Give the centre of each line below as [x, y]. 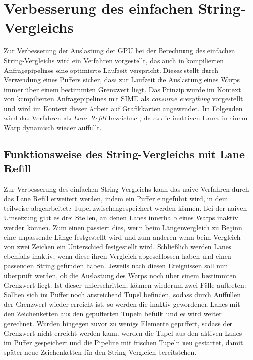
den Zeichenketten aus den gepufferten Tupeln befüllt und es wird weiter [113, 313]
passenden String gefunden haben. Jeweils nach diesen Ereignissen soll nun [116, 265]
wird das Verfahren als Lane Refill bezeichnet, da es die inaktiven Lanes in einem [126, 118]
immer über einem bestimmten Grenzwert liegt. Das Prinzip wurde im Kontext [123, 89]
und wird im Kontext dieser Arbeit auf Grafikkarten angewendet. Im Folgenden [123, 108]
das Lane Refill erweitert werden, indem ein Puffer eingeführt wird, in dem [116, 198]
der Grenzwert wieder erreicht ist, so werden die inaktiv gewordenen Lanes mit [122, 304]
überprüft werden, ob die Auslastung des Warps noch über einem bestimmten [120, 275]
